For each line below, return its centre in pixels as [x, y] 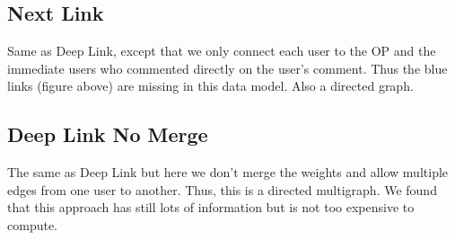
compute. [32, 224]
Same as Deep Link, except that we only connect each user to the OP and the [222, 51]
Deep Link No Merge [108, 134]
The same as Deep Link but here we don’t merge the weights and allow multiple [228, 172]
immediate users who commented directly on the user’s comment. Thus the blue [227, 68]
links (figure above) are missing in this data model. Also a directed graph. [210, 86]
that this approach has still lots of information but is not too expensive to [211, 207]
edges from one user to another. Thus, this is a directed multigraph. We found [222, 189]
